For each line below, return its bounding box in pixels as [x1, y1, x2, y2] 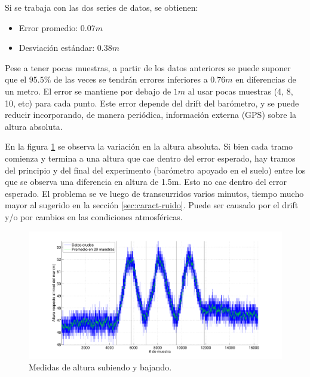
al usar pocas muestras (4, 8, [188, 84, 293, 97]
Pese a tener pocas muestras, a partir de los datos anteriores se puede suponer [5, 61, 291, 74]
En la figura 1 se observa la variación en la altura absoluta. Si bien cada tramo [5, 140, 293, 153]
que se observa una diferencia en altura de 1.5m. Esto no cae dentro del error [5, 175, 287, 188]
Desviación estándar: [19, 41, 95, 54]
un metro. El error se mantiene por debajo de [5, 84, 171, 97]
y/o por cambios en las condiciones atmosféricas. [5, 210, 183, 223]
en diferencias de [235, 73, 296, 86]
